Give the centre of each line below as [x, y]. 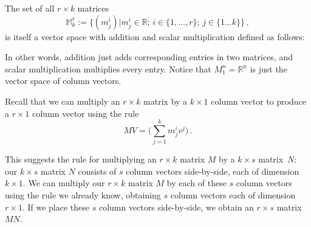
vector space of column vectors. [63, 81]
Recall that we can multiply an [63, 101]
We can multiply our [67, 183]
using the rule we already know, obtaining [83, 195]
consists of [97, 171]
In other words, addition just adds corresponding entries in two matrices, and [149, 57]
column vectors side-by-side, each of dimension [213, 171]
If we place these [59, 207]
